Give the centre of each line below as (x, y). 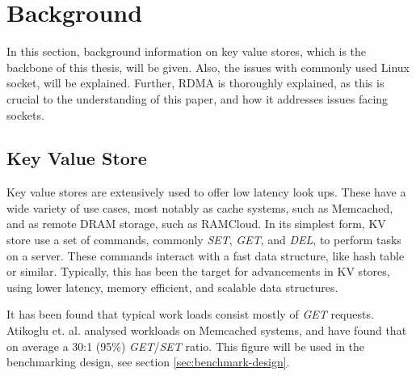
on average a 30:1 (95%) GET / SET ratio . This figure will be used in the (186, 346)
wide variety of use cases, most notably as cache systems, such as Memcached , (200, 207)
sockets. (25, 114)
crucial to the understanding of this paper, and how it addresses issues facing (197, 98)
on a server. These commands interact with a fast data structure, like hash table (206, 255)
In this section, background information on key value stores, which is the (187, 51)
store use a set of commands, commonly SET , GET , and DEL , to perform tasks (204, 240)
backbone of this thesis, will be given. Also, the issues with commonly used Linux (208, 67)
